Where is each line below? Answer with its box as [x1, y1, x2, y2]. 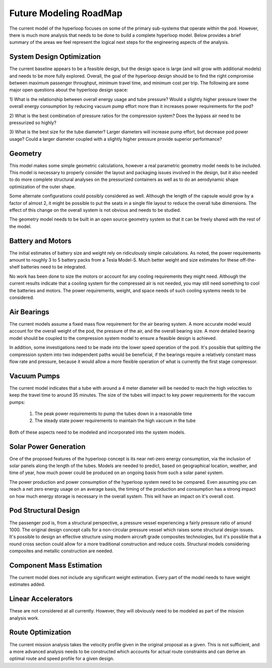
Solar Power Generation [9, 442, 86, 451]
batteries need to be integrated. [21, 264, 87, 270]
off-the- [240, 257, 256, 263]
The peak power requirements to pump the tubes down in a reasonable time [34, 410, 192, 417]
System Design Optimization [9, 53, 101, 61]
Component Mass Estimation [9, 561, 102, 570]
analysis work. [9, 615, 40, 621]
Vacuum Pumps [9, 372, 60, 380]
